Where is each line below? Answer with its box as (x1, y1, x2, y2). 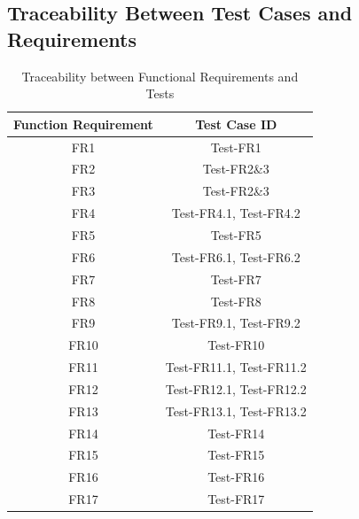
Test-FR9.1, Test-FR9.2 (171, 314, 300, 332)
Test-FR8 (210, 291, 261, 310)
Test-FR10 (207, 336, 265, 354)
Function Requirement (13, 114, 153, 133)
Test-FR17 (207, 490, 265, 508)
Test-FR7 (210, 269, 261, 288)
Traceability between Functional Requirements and (21, 66, 299, 85)
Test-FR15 (207, 445, 265, 464)
